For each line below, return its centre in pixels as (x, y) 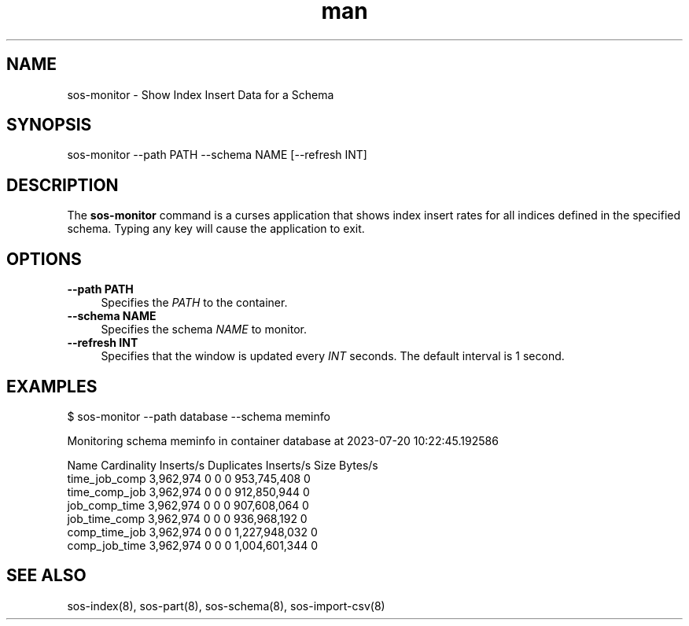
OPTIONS (44, 259)
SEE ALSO (46, 576)
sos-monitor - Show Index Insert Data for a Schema (201, 94)
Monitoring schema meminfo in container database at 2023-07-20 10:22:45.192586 (283, 440)
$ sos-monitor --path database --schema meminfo (199, 416)
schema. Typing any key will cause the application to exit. (216, 229)
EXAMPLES (52, 386)
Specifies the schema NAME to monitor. (204, 330)
